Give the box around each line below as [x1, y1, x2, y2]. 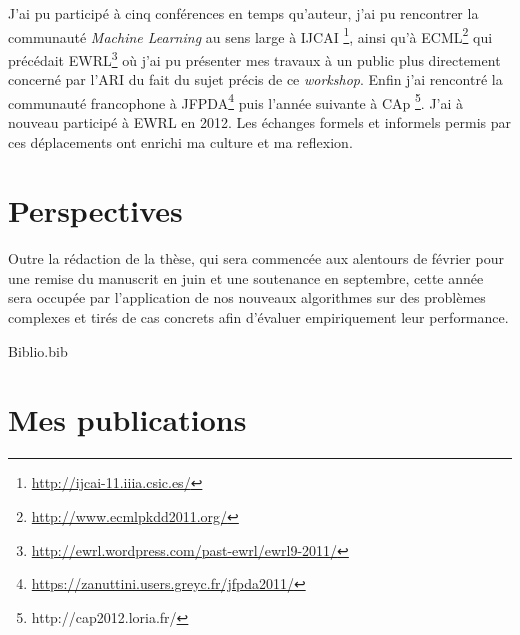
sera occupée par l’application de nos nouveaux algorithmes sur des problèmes [8, 287, 486, 308]
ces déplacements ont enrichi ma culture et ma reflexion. [8, 131, 353, 152]
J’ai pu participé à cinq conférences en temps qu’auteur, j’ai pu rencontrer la [8, 3, 479, 23]
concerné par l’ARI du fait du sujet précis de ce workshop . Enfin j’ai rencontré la [8, 69, 503, 90]
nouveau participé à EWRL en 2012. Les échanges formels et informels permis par [8, 111, 511, 132]
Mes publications [8, 399, 247, 440]
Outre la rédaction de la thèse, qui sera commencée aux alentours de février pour [8, 248, 504, 269]
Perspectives [8, 190, 183, 231]
